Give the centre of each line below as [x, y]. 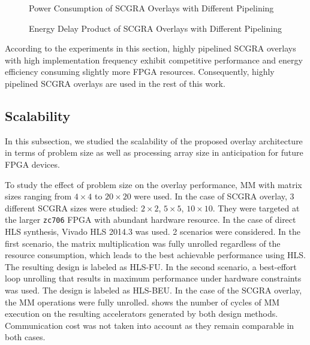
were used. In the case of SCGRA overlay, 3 [214, 196]
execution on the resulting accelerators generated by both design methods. [142, 314]
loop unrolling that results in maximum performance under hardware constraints [153, 278]
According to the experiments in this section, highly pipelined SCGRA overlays [151, 48]
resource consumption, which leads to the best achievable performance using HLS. [155, 255]
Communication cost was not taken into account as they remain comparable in [150, 325]
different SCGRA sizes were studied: [72, 208]
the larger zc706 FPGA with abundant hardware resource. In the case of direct [151, 220]
